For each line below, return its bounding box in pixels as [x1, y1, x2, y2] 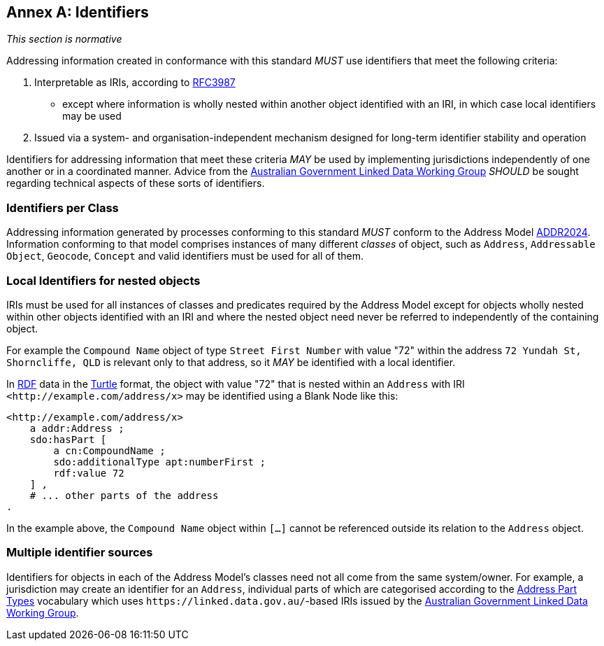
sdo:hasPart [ [29, 433, 107, 445]
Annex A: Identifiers [6, 3, 149, 21]
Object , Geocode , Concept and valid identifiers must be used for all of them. [6, 250, 364, 262]
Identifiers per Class [6, 200, 119, 215]
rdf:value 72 [53, 467, 124, 479]
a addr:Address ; [29, 422, 124, 434]
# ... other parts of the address [29, 489, 219, 501]
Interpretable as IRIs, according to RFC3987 [34, 76, 236, 89]
